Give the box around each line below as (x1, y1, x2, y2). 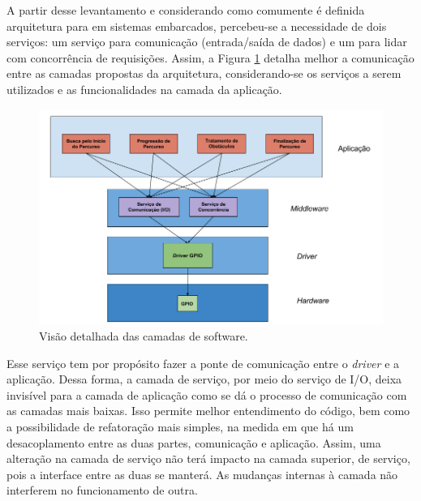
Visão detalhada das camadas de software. (39, 328, 248, 344)
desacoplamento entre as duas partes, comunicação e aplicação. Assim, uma (6, 434, 381, 451)
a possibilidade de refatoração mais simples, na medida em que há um (6, 417, 354, 435)
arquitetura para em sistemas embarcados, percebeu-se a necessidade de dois (6, 17, 387, 34)
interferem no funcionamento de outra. (6, 482, 198, 499)
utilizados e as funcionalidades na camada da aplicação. (6, 80, 282, 97)
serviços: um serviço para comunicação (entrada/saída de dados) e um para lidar (6, 33, 407, 50)
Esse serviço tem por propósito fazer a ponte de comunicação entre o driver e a (6, 354, 400, 371)
